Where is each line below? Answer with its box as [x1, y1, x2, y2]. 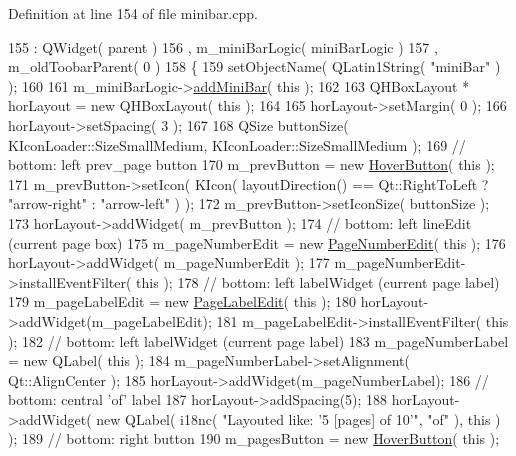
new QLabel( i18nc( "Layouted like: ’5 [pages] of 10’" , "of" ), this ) [96, 408, 501, 429]
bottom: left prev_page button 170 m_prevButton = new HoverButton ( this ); [8, 154, 495, 175]
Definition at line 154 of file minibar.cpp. [8, 3, 258, 23]
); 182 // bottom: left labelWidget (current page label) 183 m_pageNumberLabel [8, 330, 509, 351]
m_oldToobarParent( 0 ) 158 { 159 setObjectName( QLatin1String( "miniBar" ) [8, 56, 501, 77]
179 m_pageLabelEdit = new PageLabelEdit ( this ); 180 [8, 291, 356, 312]
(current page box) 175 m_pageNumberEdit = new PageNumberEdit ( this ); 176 [8, 232, 506, 253]
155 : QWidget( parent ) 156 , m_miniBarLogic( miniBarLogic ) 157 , [8, 36, 438, 57]
